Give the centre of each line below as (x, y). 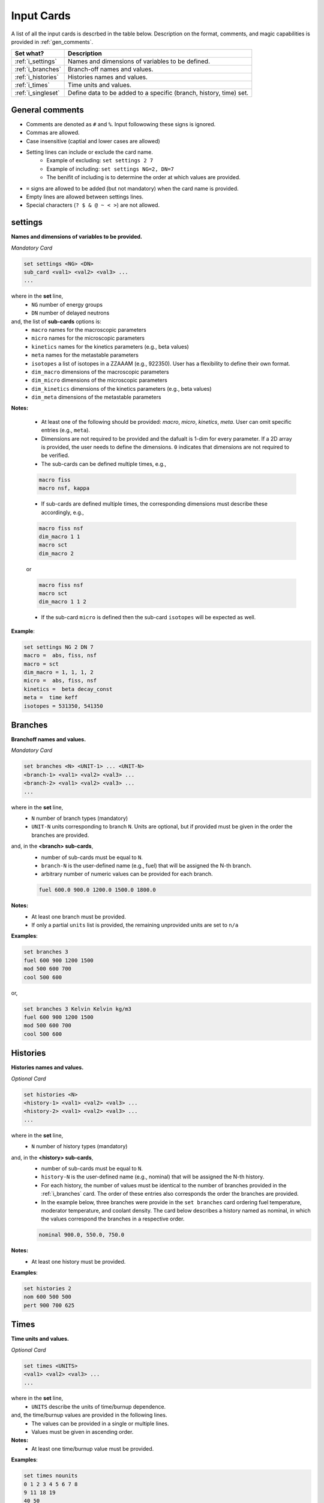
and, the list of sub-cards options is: (56, 321)
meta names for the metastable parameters (85, 355)
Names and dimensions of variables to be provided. (77, 237)
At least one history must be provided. (79, 1261)
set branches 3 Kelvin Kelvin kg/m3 (78, 1009)
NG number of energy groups (67, 304)
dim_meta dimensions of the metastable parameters (96, 397)
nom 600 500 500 (48, 1297)
